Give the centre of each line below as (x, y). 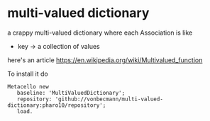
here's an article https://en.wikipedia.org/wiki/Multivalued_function (105, 60)
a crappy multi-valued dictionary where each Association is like (100, 33)
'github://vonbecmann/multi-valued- (109, 99)
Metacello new (28, 86)
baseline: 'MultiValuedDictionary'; (71, 93)
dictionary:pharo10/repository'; (57, 105)
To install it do (28, 74)
